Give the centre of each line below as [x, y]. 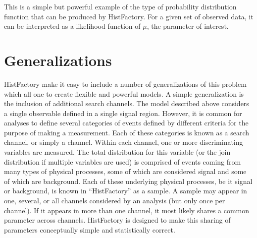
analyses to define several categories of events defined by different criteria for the [126, 123]
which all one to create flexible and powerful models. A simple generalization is [124, 93]
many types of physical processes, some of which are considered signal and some [125, 171]
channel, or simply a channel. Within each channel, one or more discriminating [124, 142]
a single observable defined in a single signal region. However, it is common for [123, 113]
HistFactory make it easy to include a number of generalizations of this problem [125, 84]
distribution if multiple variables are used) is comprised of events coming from [123, 161]
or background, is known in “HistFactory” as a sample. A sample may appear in [126, 191]
